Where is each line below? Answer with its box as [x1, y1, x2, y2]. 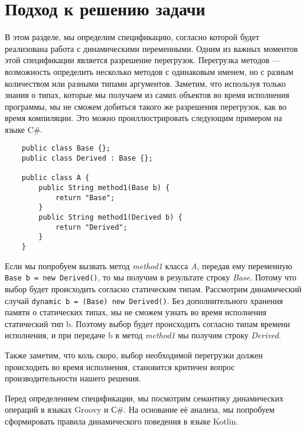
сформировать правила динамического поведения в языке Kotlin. [5, 414, 239, 427]
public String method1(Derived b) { [38, 213, 183, 222]
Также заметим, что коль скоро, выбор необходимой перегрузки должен [5, 348, 263, 361]
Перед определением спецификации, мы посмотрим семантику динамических [5, 391, 284, 404]
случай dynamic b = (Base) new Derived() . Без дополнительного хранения [5, 294, 283, 306]
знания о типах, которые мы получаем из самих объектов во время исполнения [5, 89, 289, 101]
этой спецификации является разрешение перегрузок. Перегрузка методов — [5, 54, 281, 66]
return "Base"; [55, 193, 115, 202]
